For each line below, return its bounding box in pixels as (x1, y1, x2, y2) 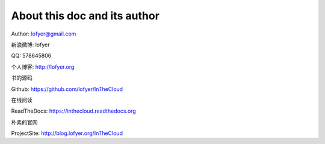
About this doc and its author (11, 9, 159, 22)
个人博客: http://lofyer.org (11, 63, 75, 70)
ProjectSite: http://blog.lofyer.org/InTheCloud (11, 130, 123, 137)
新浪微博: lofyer (11, 41, 50, 48)
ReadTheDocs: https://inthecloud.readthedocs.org (11, 107, 137, 114)
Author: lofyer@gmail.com (11, 30, 76, 37)
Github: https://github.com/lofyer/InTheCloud (11, 85, 123, 93)
